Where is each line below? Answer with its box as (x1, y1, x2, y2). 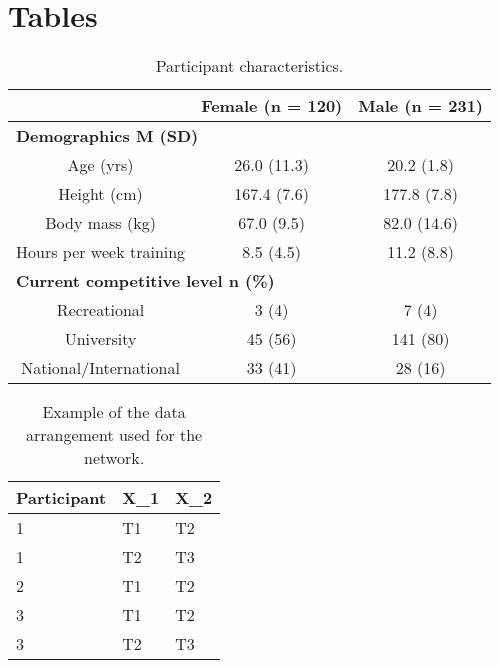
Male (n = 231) (358, 94, 484, 118)
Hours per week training (16, 240, 186, 264)
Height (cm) (58, 182, 143, 206)
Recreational (56, 298, 145, 322)
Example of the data (42, 400, 186, 424)
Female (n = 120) (201, 94, 343, 118)
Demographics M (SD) (16, 124, 199, 148)
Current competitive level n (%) (16, 269, 275, 293)
